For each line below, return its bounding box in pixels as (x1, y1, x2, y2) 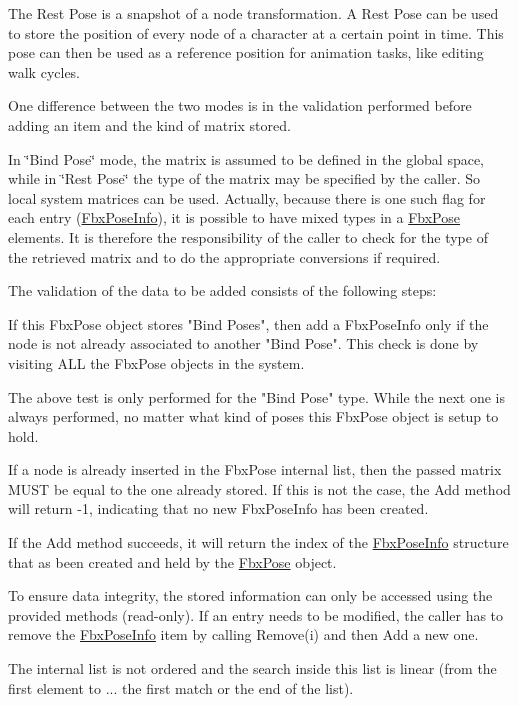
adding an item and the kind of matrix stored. (8, 114, 291, 135)
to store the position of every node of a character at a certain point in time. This (8, 22, 504, 43)
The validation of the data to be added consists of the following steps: (8, 280, 437, 301)
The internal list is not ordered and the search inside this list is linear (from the (8, 658, 497, 679)
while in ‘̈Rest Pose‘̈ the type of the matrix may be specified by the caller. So (8, 168, 480, 189)
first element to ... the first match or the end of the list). (8, 677, 354, 698)
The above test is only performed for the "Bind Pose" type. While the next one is (8, 386, 505, 407)
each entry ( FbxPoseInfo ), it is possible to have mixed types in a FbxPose (8, 207, 460, 228)
